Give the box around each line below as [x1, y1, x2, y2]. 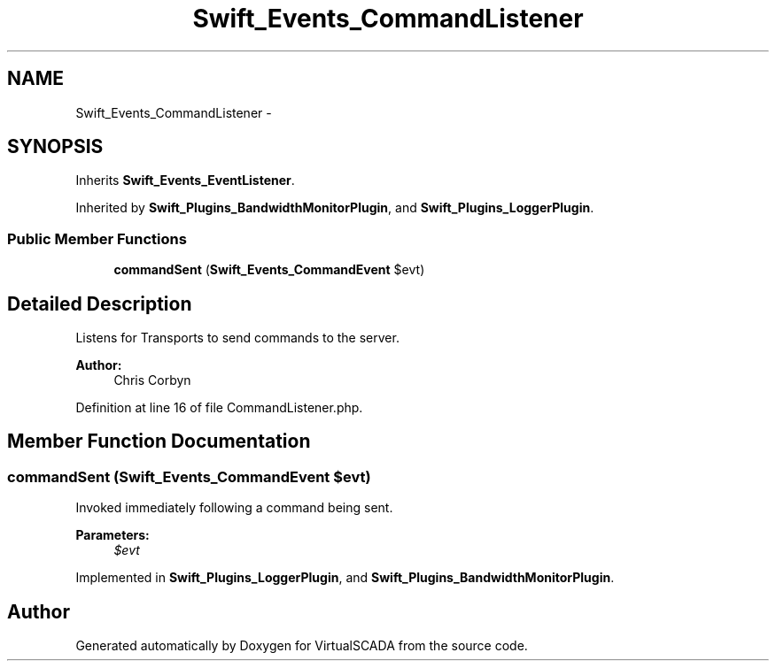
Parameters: [75, 527, 150, 543]
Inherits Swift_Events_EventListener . [75, 173, 295, 188]
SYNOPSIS [7, 135, 104, 158]
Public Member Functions [7, 229, 187, 248]
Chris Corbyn [113, 372, 191, 388]
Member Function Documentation [7, 430, 311, 453]
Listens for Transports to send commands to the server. [75, 330, 400, 346]
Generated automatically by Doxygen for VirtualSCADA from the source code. [75, 638, 528, 654]
